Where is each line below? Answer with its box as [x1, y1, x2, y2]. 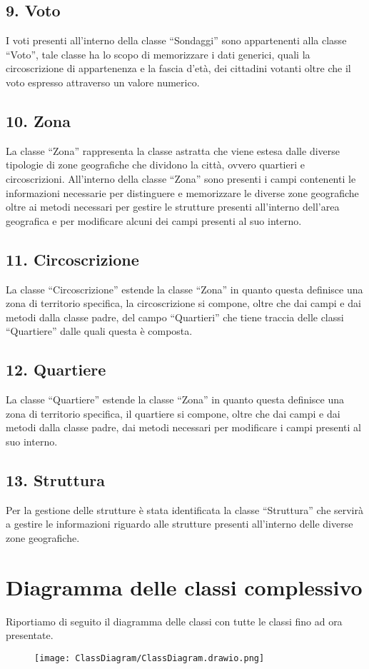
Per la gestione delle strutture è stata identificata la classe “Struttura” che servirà [6, 502, 364, 517]
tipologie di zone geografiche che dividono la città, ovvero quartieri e [6, 157, 305, 172]
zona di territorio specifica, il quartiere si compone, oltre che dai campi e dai [6, 406, 340, 421]
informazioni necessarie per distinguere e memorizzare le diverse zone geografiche [6, 185, 359, 200]
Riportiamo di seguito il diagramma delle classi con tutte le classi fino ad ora [6, 613, 343, 628]
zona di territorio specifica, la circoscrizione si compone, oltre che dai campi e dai [6, 296, 361, 311]
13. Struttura [6, 468, 105, 491]
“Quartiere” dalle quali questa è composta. [6, 323, 193, 338]
